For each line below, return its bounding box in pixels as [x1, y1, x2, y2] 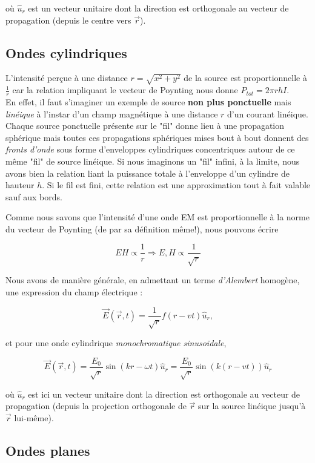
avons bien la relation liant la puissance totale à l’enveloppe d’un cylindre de [5, 166, 290, 179]
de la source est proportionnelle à [184, 71, 307, 84]
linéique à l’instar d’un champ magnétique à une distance [5, 107, 218, 120]
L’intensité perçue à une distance [5, 71, 128, 84]
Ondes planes [5, 441, 90, 459]
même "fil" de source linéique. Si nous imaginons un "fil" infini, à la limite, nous [5, 154, 300, 167]
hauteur [5, 179, 35, 191]
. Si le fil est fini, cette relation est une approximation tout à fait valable [42, 179, 311, 191]
